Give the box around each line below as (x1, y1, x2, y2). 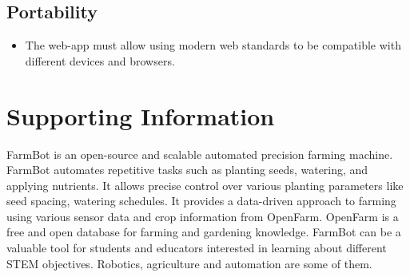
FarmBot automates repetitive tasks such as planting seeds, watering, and (6, 161, 368, 178)
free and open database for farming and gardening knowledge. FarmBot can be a (6, 224, 401, 240)
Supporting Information (6, 99, 275, 132)
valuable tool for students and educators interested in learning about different (6, 239, 387, 256)
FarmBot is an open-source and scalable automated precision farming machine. (6, 145, 393, 162)
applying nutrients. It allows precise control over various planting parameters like (6, 176, 404, 193)
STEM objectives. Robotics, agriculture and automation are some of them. (6, 255, 372, 271)
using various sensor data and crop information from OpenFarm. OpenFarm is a (6, 208, 399, 224)
